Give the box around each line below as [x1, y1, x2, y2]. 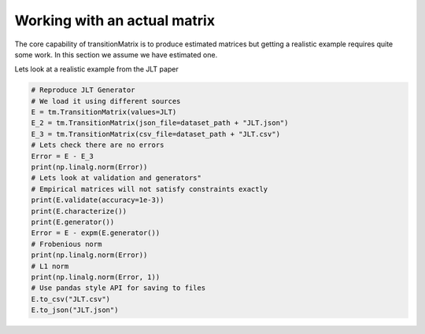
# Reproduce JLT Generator [31, 86, 135, 94]
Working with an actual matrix [14, 12, 216, 29]
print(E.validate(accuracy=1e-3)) [31, 196, 164, 204]
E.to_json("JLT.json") [31, 306, 119, 314]
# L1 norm [31, 262, 69, 270]
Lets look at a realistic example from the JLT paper [14, 64, 179, 74]
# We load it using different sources [31, 97, 181, 105]
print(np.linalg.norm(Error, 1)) [31, 272, 161, 281]
